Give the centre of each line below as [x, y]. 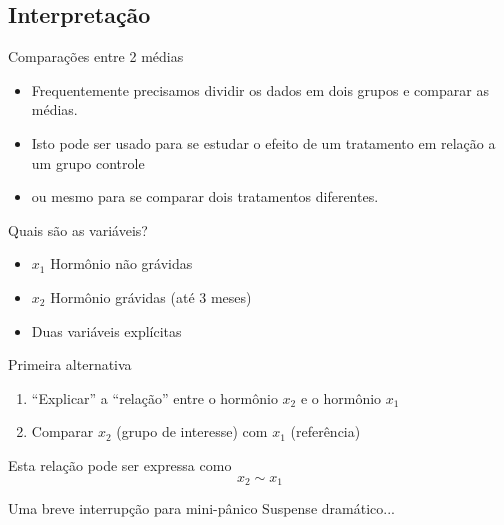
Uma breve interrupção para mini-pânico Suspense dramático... [201, 507]
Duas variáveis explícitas [106, 330]
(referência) [325, 431]
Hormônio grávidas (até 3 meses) [151, 296]
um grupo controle [88, 162]
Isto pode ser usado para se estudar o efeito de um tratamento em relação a [263, 142]
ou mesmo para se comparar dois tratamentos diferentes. [205, 196]
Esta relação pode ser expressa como [120, 464]
